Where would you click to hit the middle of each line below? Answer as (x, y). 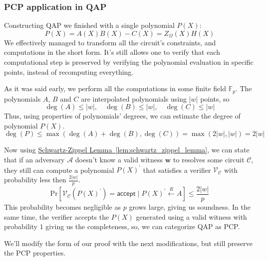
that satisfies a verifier (177, 170)
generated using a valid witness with (191, 216)
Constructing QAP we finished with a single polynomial (89, 25)
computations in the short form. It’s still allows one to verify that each (112, 52)
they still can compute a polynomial (59, 170)
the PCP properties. (35, 253)
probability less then (35, 180)
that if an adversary (34, 160)
